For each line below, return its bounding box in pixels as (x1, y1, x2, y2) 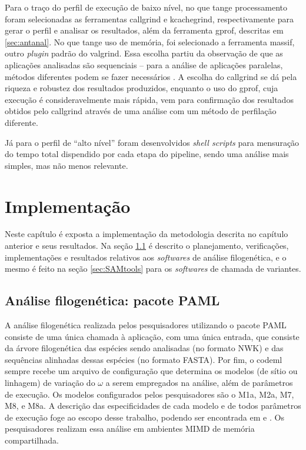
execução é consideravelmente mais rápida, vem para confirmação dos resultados (5, 93, 294, 105)
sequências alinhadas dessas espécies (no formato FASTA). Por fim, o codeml (5, 353, 282, 365)
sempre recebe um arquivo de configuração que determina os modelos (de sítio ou (5, 365, 298, 377)
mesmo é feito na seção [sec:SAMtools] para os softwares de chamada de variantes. (5, 262, 301, 275)
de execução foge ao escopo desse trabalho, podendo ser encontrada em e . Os (5, 411, 284, 423)
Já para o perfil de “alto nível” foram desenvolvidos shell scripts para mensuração (5, 136, 300, 148)
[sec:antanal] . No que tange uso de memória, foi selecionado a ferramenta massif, (5, 35, 295, 48)
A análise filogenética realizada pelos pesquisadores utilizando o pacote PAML (5, 319, 287, 331)
